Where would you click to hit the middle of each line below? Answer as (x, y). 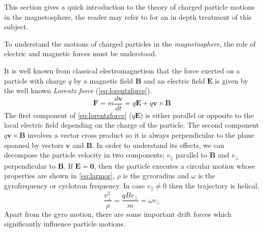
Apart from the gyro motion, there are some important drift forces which (118, 214)
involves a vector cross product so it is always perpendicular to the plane (141, 135)
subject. (16, 27)
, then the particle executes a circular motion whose (175, 165)
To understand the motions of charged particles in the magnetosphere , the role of (130, 43)
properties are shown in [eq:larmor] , (59, 176)
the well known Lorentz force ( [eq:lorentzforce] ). (78, 90)
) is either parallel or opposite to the (197, 115)
